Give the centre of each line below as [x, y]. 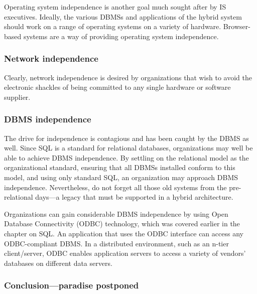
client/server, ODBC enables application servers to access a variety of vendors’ [125, 253]
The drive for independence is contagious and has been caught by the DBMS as [126, 138]
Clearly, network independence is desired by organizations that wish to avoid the [128, 77]
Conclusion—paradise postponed [72, 285]
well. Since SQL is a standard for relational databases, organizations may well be [128, 148]
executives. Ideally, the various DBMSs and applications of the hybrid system [123, 16]
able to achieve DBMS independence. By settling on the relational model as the [126, 157]
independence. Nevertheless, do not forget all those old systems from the [115, 187]
